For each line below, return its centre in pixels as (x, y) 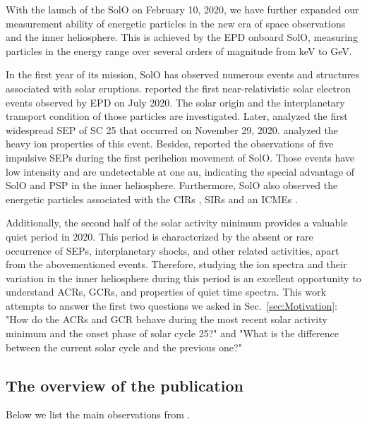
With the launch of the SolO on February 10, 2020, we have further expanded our (182, 9)
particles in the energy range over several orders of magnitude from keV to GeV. (179, 50)
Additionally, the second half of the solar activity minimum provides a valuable (177, 223)
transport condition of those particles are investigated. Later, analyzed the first (177, 116)
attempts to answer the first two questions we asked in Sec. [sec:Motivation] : (172, 305)
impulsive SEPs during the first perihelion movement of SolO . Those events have (180, 157)
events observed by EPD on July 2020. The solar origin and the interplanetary (175, 102)
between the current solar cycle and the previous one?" (124, 347)
